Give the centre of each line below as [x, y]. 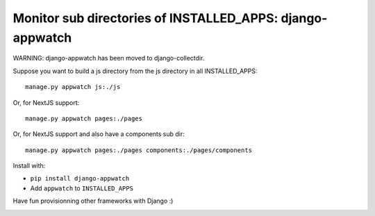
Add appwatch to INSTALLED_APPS [82, 188]
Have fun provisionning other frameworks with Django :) [93, 201]
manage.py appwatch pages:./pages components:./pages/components [139, 150]
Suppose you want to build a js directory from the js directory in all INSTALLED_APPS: [135, 71]
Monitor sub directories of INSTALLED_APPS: [145, 18]
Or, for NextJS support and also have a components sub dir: [99, 134]
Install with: [29, 166]
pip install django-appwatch [80, 178]
